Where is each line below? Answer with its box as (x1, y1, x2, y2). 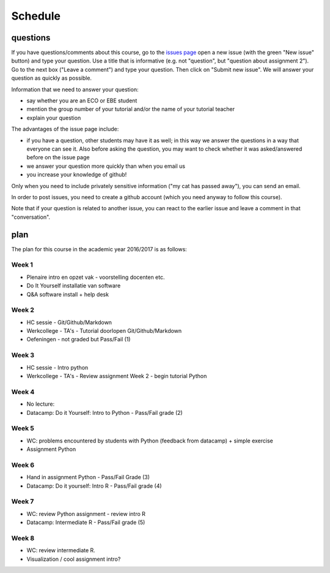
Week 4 (11, 387, 35, 396)
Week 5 (11, 424, 35, 433)
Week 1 (11, 260, 34, 269)
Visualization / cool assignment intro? (26, 555, 121, 563)
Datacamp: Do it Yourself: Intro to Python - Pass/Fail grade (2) (26, 409, 183, 416)
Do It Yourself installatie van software (26, 282, 121, 289)
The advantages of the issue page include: (11, 126, 119, 133)
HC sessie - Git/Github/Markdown (26, 319, 112, 326)
